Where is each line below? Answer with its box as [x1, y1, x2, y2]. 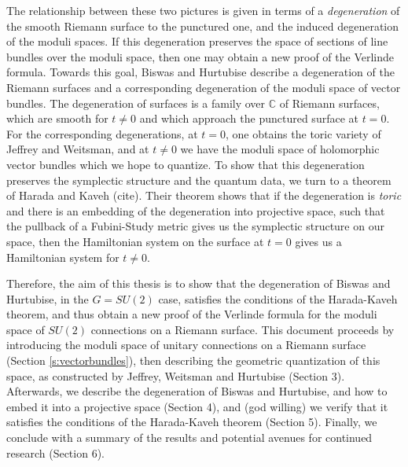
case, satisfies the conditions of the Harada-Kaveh [158, 290, 398, 307]
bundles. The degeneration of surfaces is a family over [6, 94, 266, 111]
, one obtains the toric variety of [225, 125, 381, 142]
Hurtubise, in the [6, 290, 89, 307]
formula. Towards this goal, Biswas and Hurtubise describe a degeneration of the [6, 64, 395, 80]
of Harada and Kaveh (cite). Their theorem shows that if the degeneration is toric [6, 187, 402, 204]
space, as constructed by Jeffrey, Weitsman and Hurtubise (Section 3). [6, 367, 345, 384]
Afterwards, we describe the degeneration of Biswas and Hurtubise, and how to [6, 383, 388, 399]
